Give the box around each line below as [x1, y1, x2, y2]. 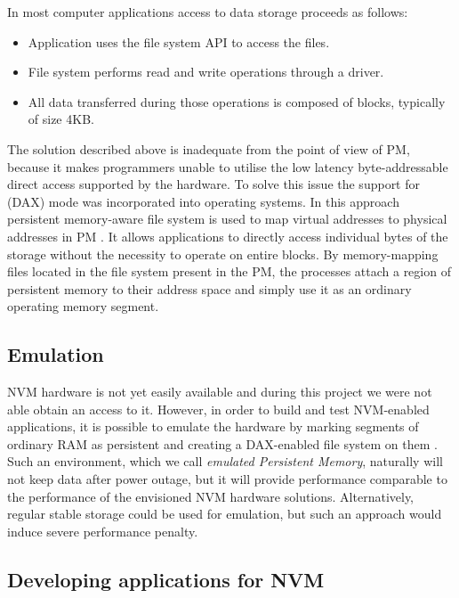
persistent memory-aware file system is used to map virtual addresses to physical [7, 209, 447, 228]
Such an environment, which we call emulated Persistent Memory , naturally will [7, 452, 443, 471]
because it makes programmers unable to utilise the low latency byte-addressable [7, 157, 448, 176]
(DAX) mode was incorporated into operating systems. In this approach [7, 192, 399, 210]
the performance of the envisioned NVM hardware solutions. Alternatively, [7, 487, 415, 505]
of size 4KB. [28, 110, 94, 128]
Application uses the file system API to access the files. [28, 32, 330, 51]
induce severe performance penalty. [7, 521, 198, 540]
